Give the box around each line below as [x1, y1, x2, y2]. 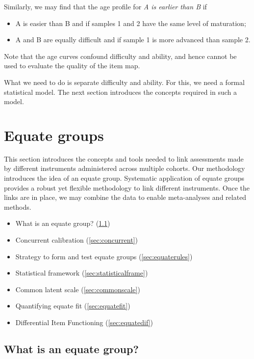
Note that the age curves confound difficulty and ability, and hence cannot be [4, 51, 237, 61]
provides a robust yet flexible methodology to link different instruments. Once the [4, 182, 250, 193]
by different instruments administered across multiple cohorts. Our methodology [4, 163, 245, 173]
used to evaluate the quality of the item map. [4, 60, 140, 71]
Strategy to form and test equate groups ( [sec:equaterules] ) [15, 251, 193, 261]
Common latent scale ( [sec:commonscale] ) [15, 284, 140, 294]
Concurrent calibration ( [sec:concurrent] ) [15, 235, 138, 245]
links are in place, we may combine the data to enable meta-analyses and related [4, 192, 247, 202]
